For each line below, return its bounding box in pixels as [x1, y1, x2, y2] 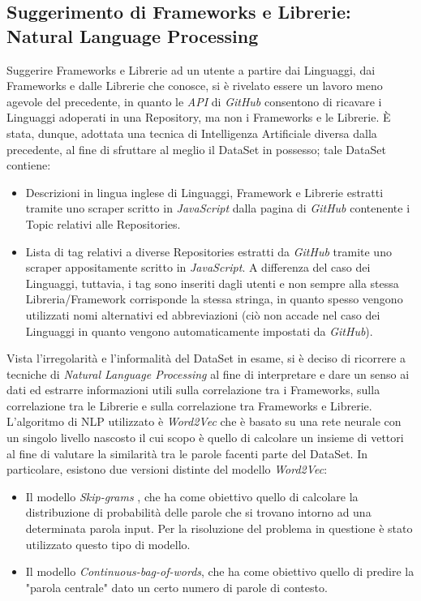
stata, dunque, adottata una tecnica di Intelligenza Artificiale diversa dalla [6, 124, 377, 141]
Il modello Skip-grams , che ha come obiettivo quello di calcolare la [25, 487, 359, 504]
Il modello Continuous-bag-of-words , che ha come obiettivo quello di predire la [25, 563, 415, 580]
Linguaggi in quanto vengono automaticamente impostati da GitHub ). [25, 322, 373, 339]
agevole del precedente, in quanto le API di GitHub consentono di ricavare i [6, 92, 382, 109]
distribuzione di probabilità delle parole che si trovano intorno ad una [25, 504, 372, 521]
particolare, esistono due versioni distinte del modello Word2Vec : [6, 461, 328, 478]
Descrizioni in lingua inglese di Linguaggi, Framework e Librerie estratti [25, 183, 384, 200]
